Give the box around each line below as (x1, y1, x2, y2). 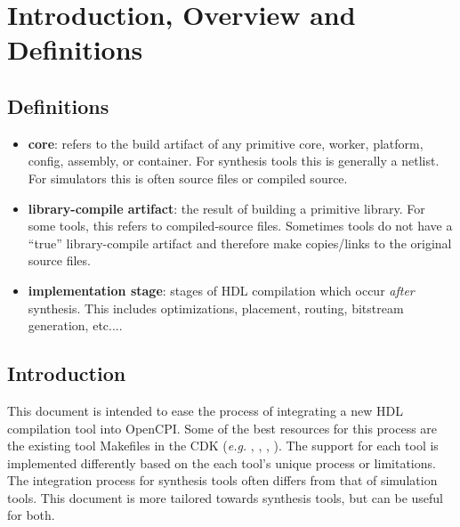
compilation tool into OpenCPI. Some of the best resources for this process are (7, 418, 438, 437)
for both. (7, 506, 55, 524)
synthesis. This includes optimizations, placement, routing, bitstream (28, 298, 404, 317)
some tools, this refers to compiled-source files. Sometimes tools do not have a (28, 216, 453, 235)
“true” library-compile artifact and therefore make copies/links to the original (28, 233, 452, 252)
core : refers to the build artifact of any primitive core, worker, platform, (28, 134, 424, 152)
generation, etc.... (28, 316, 123, 335)
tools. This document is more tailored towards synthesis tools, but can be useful (7, 488, 444, 507)
